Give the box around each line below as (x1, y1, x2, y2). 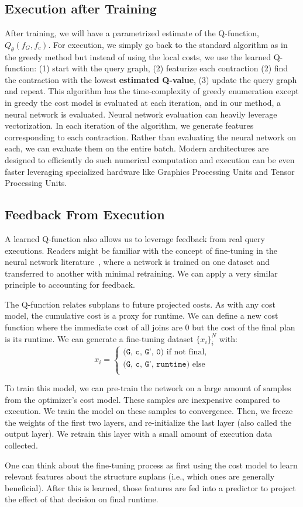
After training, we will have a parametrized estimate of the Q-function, (5, 27, 260, 39)
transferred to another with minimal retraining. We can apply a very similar (5, 267, 278, 279)
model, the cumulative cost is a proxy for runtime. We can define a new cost (5, 309, 278, 322)
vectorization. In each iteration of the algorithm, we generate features (5, 119, 254, 132)
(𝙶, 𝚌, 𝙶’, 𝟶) (123, 347, 164, 356)
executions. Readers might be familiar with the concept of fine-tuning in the (5, 244, 277, 256)
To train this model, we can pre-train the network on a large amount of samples (5, 382, 291, 394)
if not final (166, 347, 205, 356)
